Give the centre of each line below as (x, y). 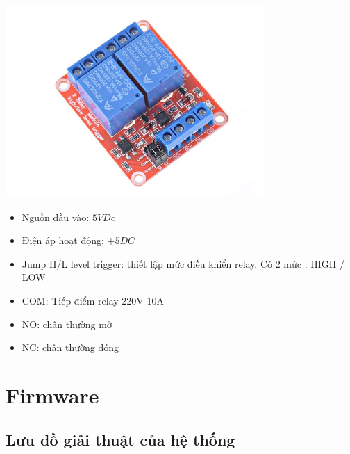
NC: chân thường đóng (70, 347)
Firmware (52, 395)
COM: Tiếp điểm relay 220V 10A (93, 300)
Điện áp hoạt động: (63, 240)
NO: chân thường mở (67, 324)
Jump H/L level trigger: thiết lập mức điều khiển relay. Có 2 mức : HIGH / (183, 263)
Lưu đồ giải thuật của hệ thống (120, 439)
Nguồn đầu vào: (56, 217)
